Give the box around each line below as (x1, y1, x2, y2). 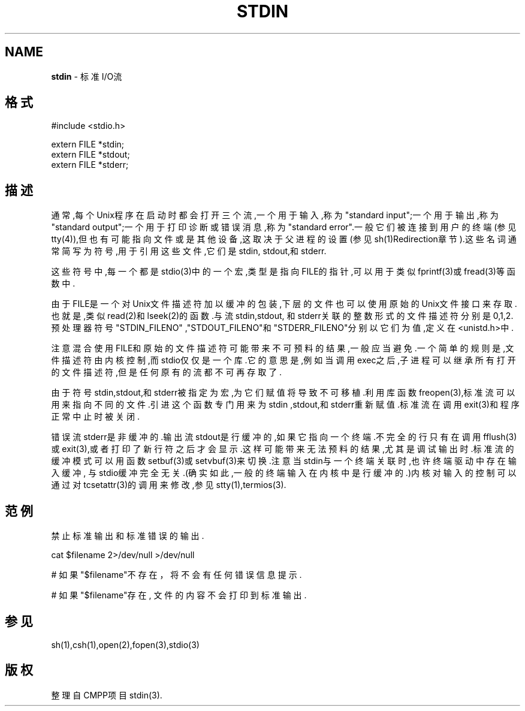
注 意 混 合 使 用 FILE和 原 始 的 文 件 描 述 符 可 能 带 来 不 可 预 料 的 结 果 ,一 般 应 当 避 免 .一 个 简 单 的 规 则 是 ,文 (51, 343, 514, 354)
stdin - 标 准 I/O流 (51, 71, 122, 82)
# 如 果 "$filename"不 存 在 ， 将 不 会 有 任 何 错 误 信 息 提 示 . (51, 570, 302, 580)
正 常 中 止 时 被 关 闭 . (51, 411, 140, 422)
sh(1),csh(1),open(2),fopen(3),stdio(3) (51, 639, 200, 650)
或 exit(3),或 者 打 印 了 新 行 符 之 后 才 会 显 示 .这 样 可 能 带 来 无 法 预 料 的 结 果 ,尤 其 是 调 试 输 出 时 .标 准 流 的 (51, 444, 514, 454)
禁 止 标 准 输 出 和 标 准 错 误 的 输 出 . (51, 531, 204, 541)
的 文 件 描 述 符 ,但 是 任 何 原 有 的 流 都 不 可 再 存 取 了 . (51, 367, 282, 378)
